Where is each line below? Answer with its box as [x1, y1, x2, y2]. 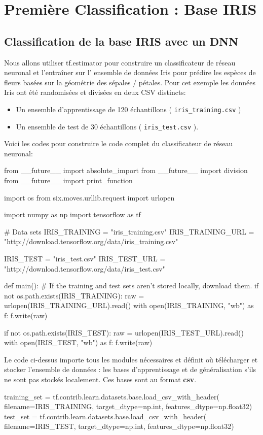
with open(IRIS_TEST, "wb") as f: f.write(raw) [4, 337, 153, 348]
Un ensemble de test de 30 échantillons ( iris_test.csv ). [16, 121, 199, 131]
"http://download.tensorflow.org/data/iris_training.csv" [4, 236, 178, 247]
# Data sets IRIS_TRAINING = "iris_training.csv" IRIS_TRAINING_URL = [4, 226, 254, 237]
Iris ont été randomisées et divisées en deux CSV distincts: [4, 87, 186, 97]
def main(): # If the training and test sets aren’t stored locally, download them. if [4, 280, 259, 291]
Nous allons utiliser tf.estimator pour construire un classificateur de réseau [4, 57, 236, 68]
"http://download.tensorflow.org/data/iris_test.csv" [4, 263, 165, 274]
